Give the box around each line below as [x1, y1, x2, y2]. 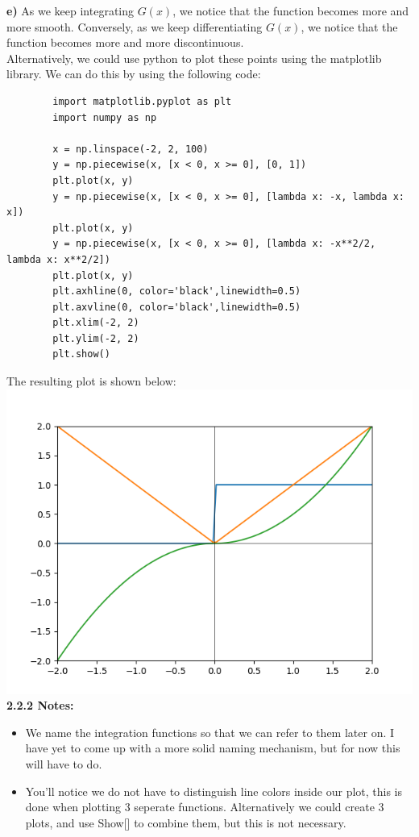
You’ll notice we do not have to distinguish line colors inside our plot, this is [25, 782, 403, 799]
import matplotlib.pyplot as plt [52, 95, 232, 107]
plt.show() [52, 348, 110, 360]
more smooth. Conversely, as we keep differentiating [6, 18, 263, 35]
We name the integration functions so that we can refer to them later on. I [25, 723, 395, 740]
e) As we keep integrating [6, 2, 135, 19]
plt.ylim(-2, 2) [52, 332, 139, 344]
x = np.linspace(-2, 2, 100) [52, 143, 209, 155]
